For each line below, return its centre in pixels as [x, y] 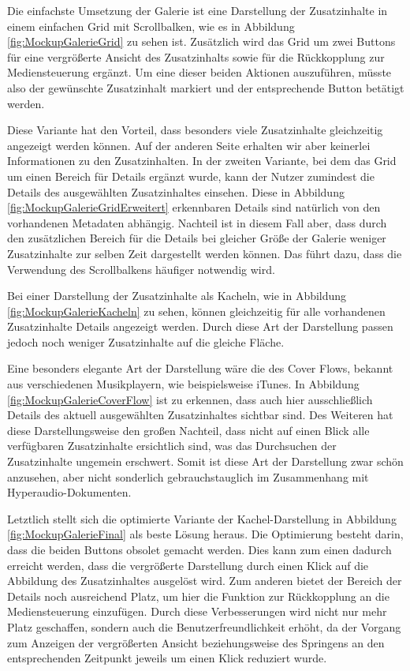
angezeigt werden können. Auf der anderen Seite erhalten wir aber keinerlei [189, 145]
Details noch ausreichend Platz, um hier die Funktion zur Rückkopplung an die [198, 596]
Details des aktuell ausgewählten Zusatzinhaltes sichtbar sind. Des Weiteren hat [200, 415]
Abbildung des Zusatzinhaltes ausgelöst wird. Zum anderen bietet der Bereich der [205, 581]
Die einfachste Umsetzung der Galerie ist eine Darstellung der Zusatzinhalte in [198, 10]
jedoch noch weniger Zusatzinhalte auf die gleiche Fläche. [146, 341]
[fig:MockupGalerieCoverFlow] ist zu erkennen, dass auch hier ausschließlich [190, 399]
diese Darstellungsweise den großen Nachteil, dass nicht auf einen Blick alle [188, 430]
